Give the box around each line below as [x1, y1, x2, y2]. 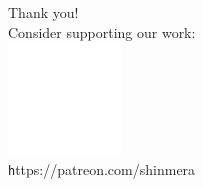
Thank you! [8, 2, 79, 22]
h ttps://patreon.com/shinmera [8, 159, 196, 180]
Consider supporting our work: [8, 21, 196, 42]
